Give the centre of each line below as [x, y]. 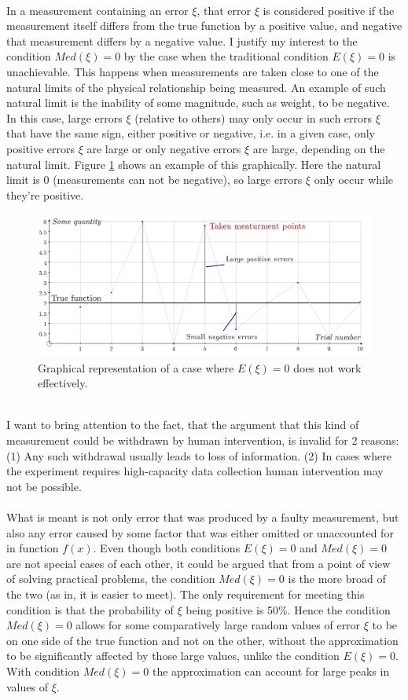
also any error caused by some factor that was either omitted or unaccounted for [200, 532]
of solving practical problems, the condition [111, 579]
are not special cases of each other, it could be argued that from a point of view [198, 563]
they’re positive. [45, 194]
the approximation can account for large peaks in [271, 671]
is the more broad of [337, 579]
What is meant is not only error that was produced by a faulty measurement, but [203, 517]
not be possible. [44, 486]
